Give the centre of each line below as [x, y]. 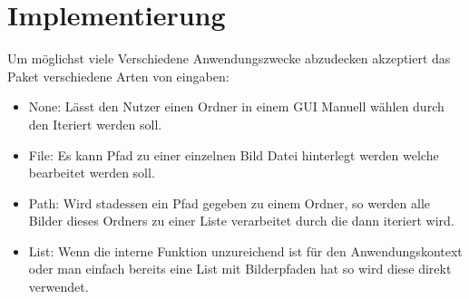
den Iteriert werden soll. [95, 124]
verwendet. [59, 287]
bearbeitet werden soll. [92, 173]
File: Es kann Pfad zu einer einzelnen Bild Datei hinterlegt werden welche [234, 154]
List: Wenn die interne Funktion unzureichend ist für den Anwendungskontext [245, 251]
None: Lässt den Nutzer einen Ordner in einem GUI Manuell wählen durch [236, 106]
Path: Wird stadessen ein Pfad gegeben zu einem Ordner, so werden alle [230, 203]
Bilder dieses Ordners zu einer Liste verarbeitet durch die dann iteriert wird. [241, 221]
